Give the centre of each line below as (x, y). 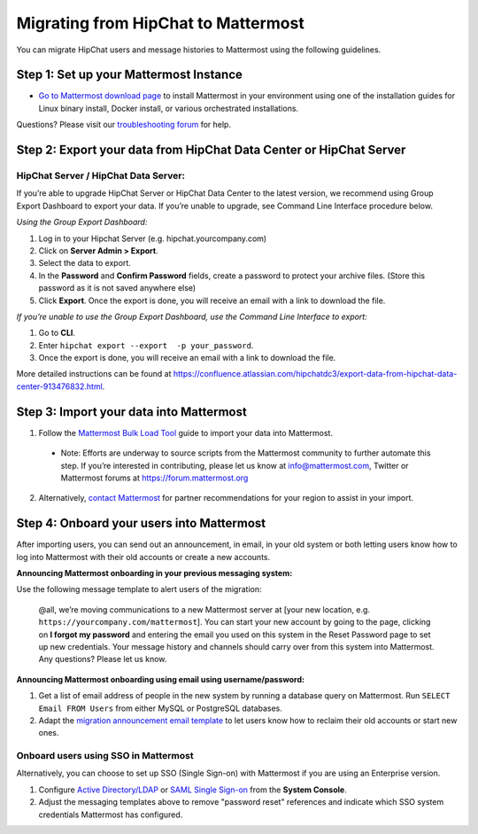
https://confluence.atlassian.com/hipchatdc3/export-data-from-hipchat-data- (315, 374)
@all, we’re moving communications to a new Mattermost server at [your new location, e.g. (204, 609)
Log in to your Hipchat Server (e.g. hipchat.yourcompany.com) (153, 238)
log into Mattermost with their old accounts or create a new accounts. (143, 557)
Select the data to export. (85, 263)
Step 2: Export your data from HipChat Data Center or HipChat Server (211, 150)
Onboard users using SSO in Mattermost (105, 756)
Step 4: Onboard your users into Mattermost (141, 523)
